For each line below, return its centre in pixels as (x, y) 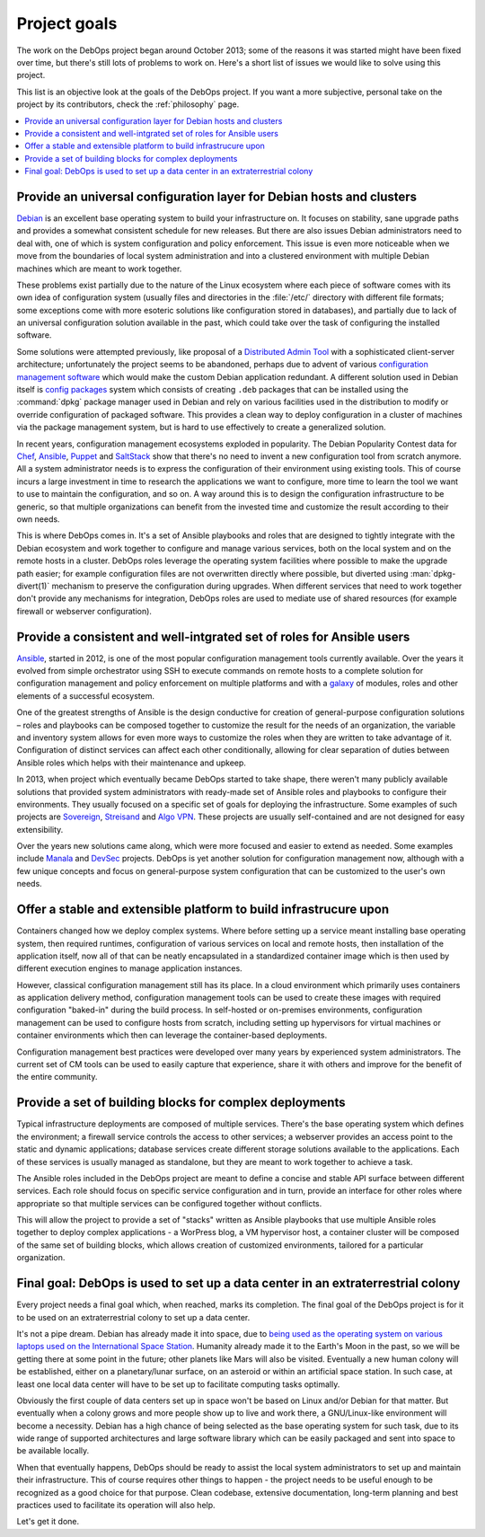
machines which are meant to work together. (99, 269)
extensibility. (40, 829)
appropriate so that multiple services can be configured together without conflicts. (169, 1203)
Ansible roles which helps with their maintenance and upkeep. (132, 763)
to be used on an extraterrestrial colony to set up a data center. (133, 1317)
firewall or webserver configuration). (84, 611)
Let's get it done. (48, 1522)
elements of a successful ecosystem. (85, 695)
